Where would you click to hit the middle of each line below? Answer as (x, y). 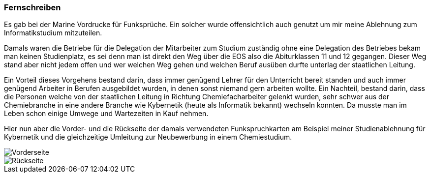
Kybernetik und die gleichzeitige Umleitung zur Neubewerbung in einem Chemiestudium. (148, 137)
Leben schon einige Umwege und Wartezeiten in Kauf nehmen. (106, 114)
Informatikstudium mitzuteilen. (53, 33)
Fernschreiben (32, 7)
